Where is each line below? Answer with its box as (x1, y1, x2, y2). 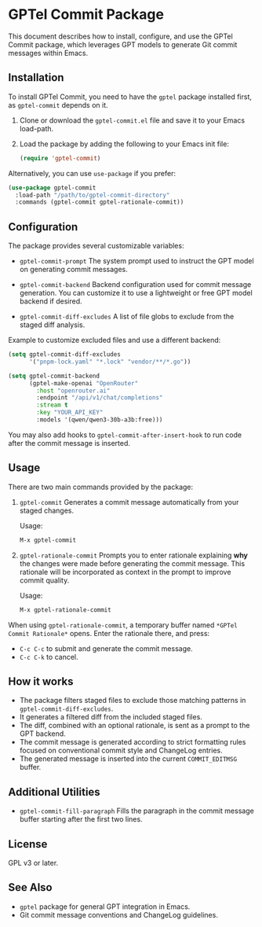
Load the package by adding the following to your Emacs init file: (19, 139, 230, 149)
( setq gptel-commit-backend (8, 372, 100, 380)
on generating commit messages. (19, 265, 128, 274)
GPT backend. (19, 729, 67, 738)
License (8, 837, 48, 851)
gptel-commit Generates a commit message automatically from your (19, 497, 239, 506)
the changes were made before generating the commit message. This (19, 558, 246, 568)
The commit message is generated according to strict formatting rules (19, 738, 246, 747)
